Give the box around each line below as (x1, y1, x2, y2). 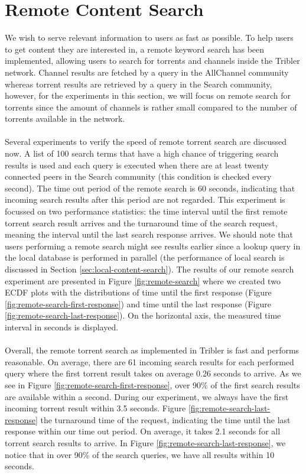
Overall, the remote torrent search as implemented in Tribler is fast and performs (5, 344, 300, 356)
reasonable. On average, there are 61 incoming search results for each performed (5, 355, 294, 368)
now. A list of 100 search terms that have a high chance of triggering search (5, 147, 279, 160)
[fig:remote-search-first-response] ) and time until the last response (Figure (5, 297, 271, 310)
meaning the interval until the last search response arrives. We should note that (5, 228, 293, 241)
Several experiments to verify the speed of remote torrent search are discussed (5, 135, 287, 148)
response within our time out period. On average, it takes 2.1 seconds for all (5, 425, 281, 437)
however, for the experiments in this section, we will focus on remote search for (5, 89, 291, 102)
